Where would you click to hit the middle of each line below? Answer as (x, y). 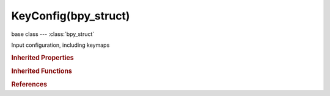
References (29, 84)
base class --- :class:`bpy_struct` (53, 34)
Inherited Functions (42, 71)
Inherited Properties (43, 58)
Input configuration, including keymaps (61, 45)
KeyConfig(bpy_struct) (71, 16)
